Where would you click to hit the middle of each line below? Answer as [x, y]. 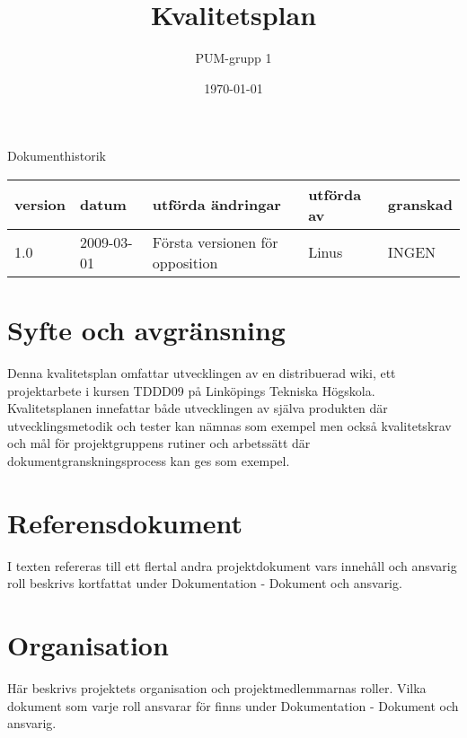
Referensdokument [125, 522]
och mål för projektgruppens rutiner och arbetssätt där [159, 443]
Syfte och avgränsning [146, 330]
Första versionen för [215, 242]
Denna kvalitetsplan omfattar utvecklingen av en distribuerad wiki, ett [202, 373]
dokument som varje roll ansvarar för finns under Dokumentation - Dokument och [233, 705]
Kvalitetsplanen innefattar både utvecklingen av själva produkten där [198, 408]
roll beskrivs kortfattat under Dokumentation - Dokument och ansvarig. [205, 583]
